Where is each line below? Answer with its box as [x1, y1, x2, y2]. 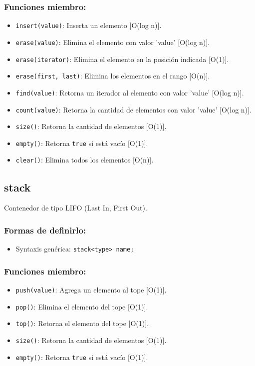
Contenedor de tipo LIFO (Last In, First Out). [4, 202, 147, 213]
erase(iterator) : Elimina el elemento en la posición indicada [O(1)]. [15, 53, 229, 64]
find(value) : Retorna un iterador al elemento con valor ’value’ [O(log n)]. [15, 87, 244, 97]
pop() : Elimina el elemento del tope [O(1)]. [15, 301, 148, 311]
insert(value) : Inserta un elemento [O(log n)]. [15, 20, 162, 30]
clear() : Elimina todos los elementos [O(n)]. [15, 154, 154, 165]
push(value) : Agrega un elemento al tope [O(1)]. [15, 284, 167, 295]
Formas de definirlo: [4, 223, 86, 236]
